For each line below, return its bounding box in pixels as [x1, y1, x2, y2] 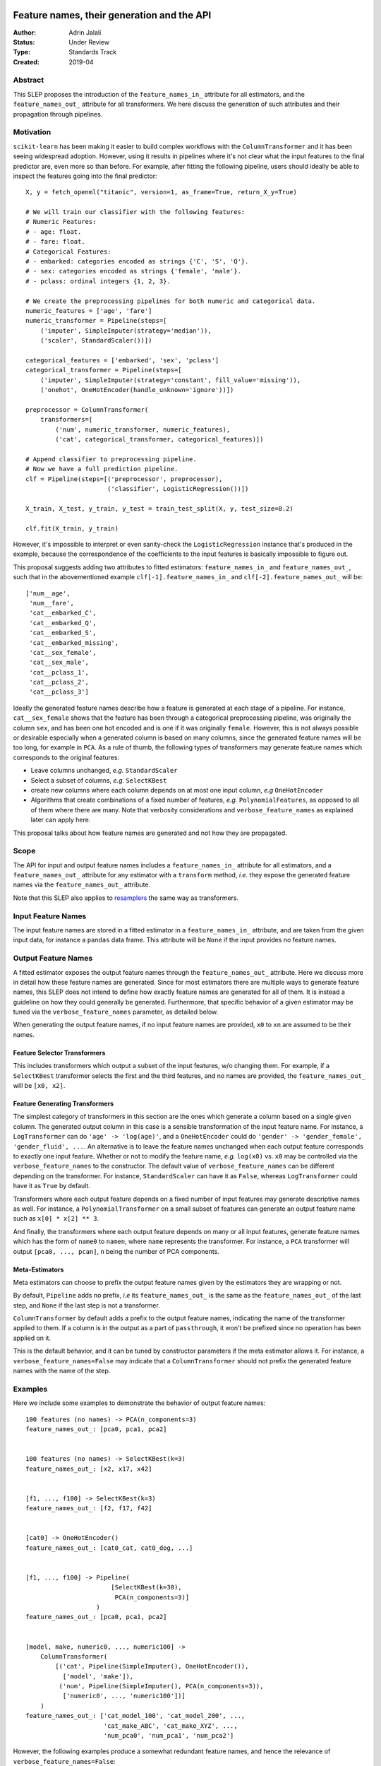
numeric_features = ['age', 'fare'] [25, 307, 152, 314]
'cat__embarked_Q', [29, 619, 97, 627]
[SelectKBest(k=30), [110, 1583, 183, 1592]
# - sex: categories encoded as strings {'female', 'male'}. [25, 267, 241, 275]
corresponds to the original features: [13, 753, 120, 761]
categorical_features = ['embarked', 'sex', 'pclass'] [25, 356, 219, 364]
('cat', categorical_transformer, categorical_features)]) [55, 435, 264, 444]
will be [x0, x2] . [13, 1081, 66, 1090]
